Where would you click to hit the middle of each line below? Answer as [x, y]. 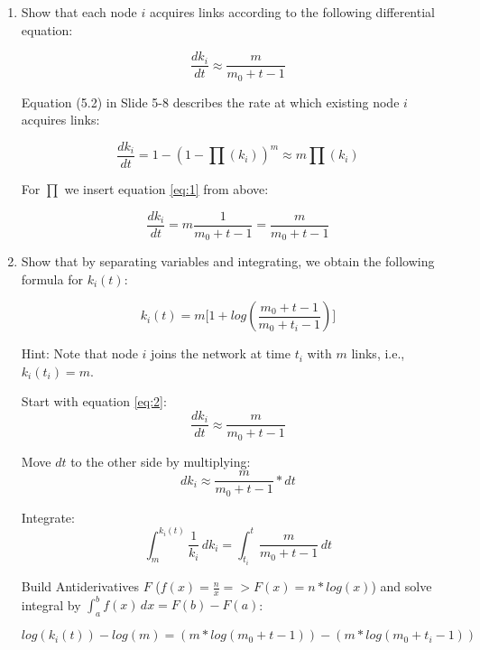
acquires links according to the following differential [292, 12]
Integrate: [48, 517]
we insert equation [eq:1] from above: [166, 188]
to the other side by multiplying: [161, 461]
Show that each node [79, 12]
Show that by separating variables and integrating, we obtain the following [228, 261]
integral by [51, 604]
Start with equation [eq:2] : [94, 401]
